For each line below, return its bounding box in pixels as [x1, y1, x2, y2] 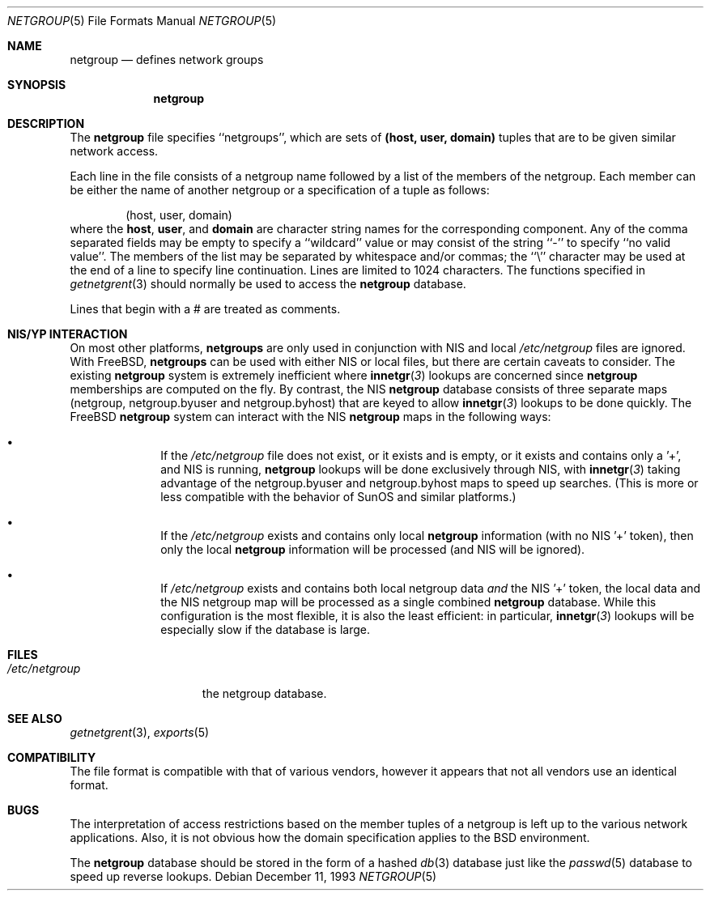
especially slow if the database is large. [160, 623, 370, 636]
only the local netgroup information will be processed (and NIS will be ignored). [160, 542, 585, 556]
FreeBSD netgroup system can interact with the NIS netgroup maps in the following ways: [70, 410, 551, 423]
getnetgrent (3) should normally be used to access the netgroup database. [70, 277, 466, 291]
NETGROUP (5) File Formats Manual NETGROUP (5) [7, 14, 277, 28]
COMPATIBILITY [7, 750, 96, 764]
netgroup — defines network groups [70, 53, 264, 66]
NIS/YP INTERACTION [7, 327, 128, 341]
